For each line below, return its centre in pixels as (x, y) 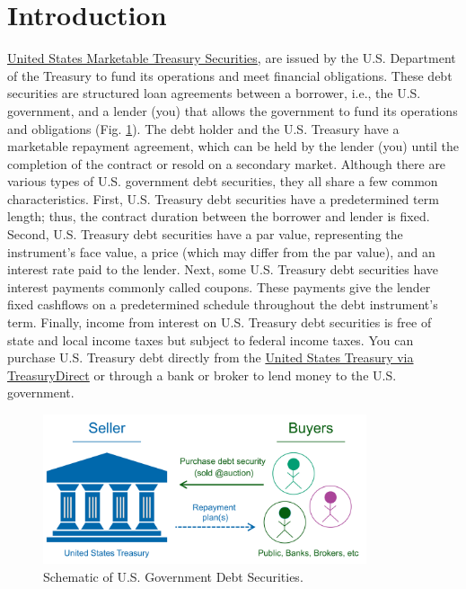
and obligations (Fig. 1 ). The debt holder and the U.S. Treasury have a (203, 128)
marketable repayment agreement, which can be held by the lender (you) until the (233, 146)
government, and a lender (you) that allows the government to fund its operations (233, 110)
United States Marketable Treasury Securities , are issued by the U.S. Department (232, 58)
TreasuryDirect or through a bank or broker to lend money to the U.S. (202, 375)
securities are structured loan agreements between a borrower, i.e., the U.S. (214, 93)
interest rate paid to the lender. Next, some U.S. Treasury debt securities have (223, 269)
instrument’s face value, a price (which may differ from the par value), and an (221, 251)
